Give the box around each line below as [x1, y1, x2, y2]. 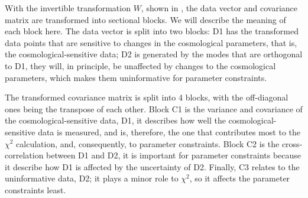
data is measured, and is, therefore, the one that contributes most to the [38, 125, 300, 138]
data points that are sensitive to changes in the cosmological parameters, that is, [5, 36, 297, 48]
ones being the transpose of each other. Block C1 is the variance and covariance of [5, 102, 303, 115]
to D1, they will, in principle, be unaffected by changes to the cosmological [5, 59, 276, 72]
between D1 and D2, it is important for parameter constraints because [46, 149, 301, 161]
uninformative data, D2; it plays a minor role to [5, 172, 179, 184]
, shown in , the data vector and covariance [141, 2, 298, 14]
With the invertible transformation [5, 2, 131, 14]
